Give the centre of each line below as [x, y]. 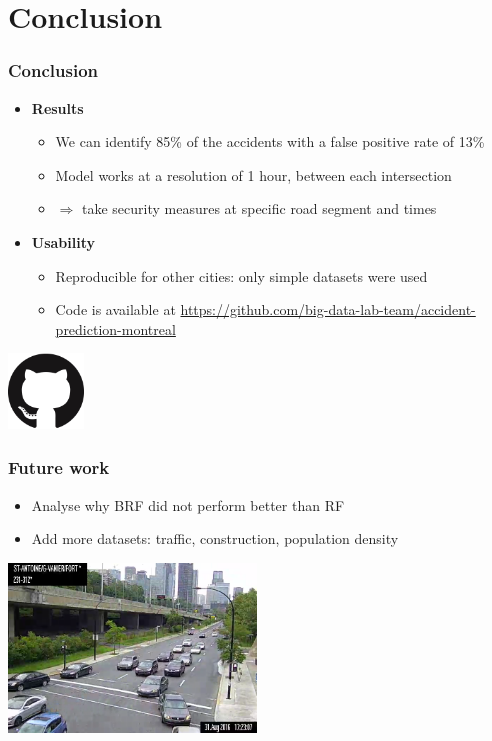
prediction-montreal [115, 328]
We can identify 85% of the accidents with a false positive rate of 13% [270, 141]
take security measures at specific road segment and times [259, 208]
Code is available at [115, 309]
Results [57, 107]
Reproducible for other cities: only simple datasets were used [241, 275]
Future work [59, 467]
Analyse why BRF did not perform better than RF [188, 504]
